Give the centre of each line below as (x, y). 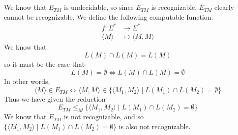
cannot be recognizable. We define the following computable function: (109, 16)
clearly (224, 7)
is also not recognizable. (155, 126)
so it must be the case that (45, 64)
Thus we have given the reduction (55, 98)
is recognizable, (174, 7)
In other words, (27, 81)
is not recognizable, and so (104, 117)
